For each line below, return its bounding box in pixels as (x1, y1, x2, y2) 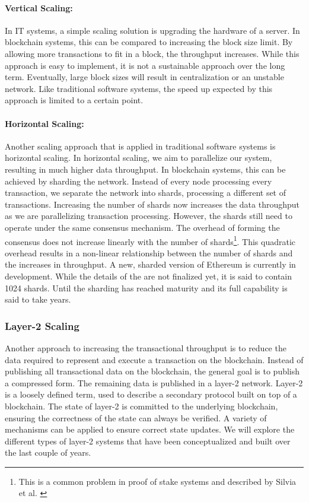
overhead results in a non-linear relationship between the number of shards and (5, 246, 293, 259)
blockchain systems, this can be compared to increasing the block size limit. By (5, 36, 293, 48)
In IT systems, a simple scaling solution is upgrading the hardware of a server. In (5, 24, 300, 36)
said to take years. (5, 293, 71, 306)
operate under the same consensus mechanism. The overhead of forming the (5, 221, 280, 233)
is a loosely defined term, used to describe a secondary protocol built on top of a (5, 388, 297, 401)
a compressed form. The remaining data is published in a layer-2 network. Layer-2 (5, 376, 303, 389)
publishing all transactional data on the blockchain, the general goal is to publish (5, 365, 300, 377)
